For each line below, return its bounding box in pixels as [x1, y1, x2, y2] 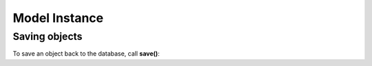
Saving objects [12, 30, 83, 43]
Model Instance [12, 10, 104, 25]
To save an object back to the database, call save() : [12, 49, 160, 58]
